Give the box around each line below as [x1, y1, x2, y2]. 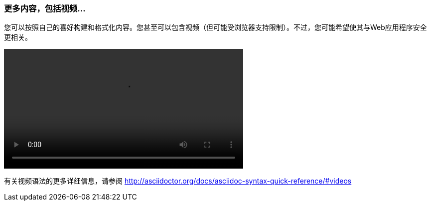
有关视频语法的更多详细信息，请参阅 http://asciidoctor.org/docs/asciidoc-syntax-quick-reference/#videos [4, 177, 352, 186]
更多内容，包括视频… [4, 3, 86, 13]
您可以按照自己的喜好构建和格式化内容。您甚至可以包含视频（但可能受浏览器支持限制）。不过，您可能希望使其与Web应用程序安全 [4, 23, 427, 32]
